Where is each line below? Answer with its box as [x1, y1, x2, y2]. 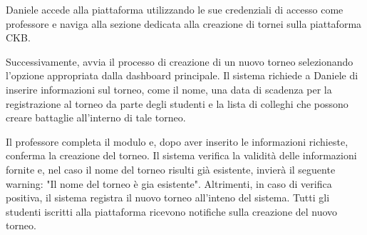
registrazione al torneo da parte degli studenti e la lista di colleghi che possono [6, 96, 348, 111]
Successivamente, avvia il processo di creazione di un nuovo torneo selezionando [6, 54, 353, 69]
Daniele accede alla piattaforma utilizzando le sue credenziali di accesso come [6, 2, 343, 16]
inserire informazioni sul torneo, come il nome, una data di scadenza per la [6, 81, 332, 96]
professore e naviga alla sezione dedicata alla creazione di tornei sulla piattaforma [6, 16, 362, 31]
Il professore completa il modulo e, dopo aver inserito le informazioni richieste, [6, 134, 348, 149]
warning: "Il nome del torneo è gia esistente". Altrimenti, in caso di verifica [6, 176, 332, 191]
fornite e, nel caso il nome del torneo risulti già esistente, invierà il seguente [6, 161, 336, 176]
